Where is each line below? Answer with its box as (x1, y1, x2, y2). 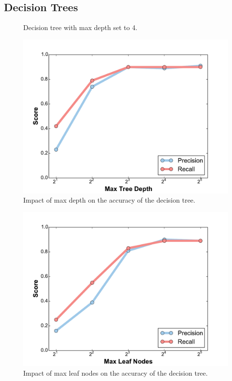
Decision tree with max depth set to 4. (23, 22, 138, 32)
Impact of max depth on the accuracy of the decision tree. (23, 195, 195, 205)
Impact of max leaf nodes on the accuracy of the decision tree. (23, 367, 208, 378)
